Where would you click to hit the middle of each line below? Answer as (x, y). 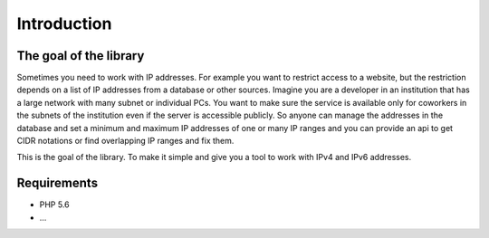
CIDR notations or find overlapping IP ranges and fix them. (125, 141)
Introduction (64, 24)
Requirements (58, 183)
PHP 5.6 (54, 205)
